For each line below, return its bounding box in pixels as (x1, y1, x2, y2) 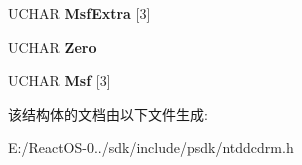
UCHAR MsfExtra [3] (8, 3, 151, 23)
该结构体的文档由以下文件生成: (8, 103, 208, 124)
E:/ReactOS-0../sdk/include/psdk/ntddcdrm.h (8, 137, 294, 158)
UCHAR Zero (8, 36, 97, 57)
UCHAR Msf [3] (8, 70, 111, 91)
